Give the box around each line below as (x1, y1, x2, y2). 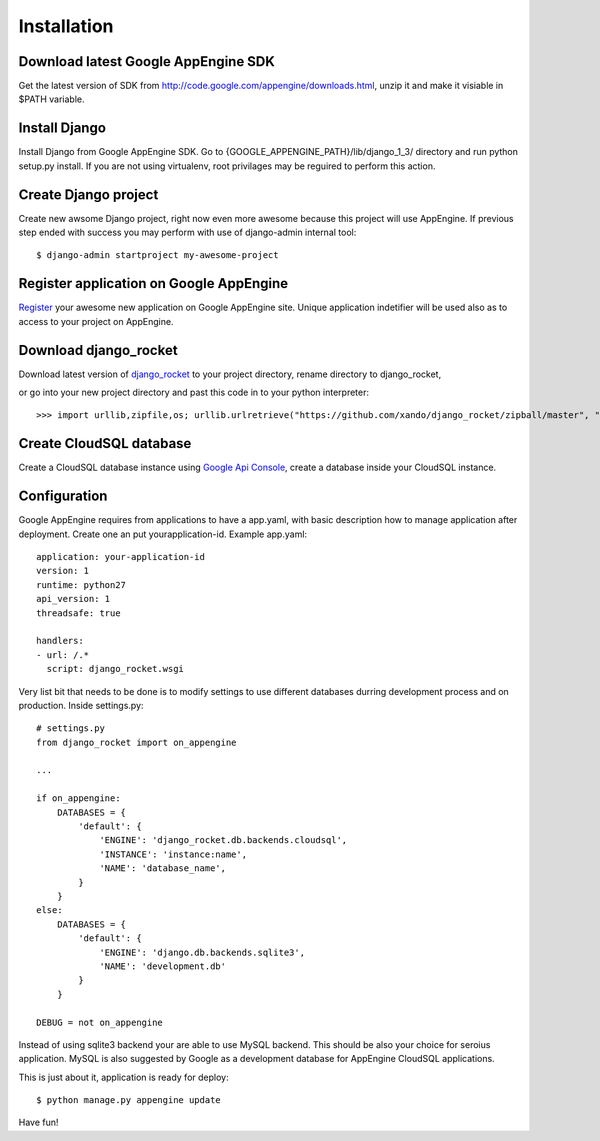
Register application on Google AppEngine (18, 275, 289, 292)
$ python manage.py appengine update (36, 1095, 222, 1106)
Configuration (18, 488, 108, 505)
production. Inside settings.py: (18, 699, 144, 711)
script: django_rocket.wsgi (46, 663, 185, 675)
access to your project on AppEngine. (18, 315, 174, 327)
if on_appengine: (36, 793, 121, 804)
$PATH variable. (18, 93, 85, 105)
